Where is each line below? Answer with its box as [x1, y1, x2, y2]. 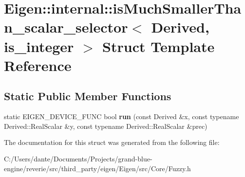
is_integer [4, 36, 74, 56]
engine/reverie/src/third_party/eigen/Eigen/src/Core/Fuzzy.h [4, 163, 191, 173]
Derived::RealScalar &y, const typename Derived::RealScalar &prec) [4, 121, 207, 131]
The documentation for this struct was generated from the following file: [4, 137, 220, 147]
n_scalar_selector [4, 17, 128, 37]
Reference [4, 55, 72, 75]
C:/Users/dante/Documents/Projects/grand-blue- [4, 153, 152, 163]
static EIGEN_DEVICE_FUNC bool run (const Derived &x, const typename [4, 111, 239, 122]
